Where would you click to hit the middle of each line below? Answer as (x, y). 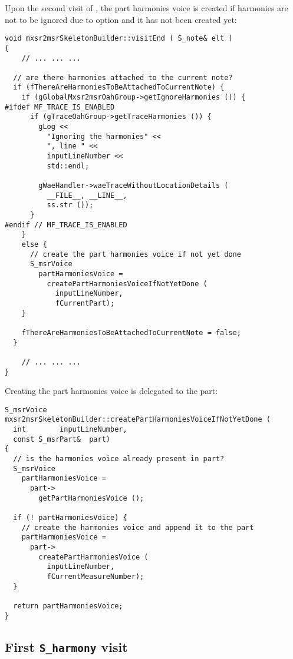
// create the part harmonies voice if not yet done (135, 254)
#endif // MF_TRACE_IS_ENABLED (66, 225)
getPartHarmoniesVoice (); (91, 498)
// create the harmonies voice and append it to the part (138, 527)
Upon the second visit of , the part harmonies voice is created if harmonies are (146, 8)
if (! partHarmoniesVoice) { (70, 517)
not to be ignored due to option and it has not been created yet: (121, 19)
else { (34, 244)
